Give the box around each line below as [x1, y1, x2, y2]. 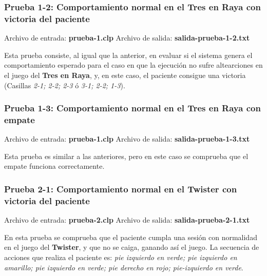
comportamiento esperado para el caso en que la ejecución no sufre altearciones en [4, 60, 263, 70]
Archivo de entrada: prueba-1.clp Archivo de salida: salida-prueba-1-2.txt [4, 32, 250, 43]
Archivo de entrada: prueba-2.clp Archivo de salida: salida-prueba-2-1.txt [4, 214, 250, 225]
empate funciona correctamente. [4, 161, 105, 171]
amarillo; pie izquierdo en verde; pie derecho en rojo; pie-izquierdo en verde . [4, 262, 243, 272]
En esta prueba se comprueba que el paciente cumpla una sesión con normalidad [4, 231, 257, 242]
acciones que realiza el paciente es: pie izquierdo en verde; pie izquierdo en [4, 251, 237, 262]
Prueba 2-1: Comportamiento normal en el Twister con [4, 182, 237, 195]
